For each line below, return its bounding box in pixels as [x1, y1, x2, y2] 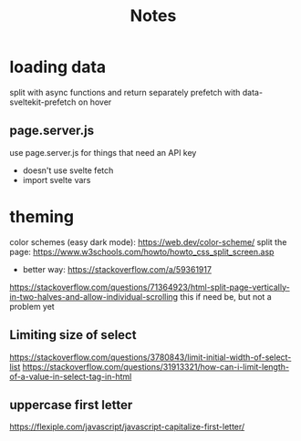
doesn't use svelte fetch [22, 165, 114, 176]
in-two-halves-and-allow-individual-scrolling [9, 291, 179, 302]
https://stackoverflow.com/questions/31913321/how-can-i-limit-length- [22, 361, 290, 372]
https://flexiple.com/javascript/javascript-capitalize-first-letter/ [9, 421, 245, 433]
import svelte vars [22, 174, 91, 185]
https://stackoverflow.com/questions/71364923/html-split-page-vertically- [9, 282, 290, 292]
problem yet [9, 301, 55, 312]
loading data [9, 56, 107, 77]
